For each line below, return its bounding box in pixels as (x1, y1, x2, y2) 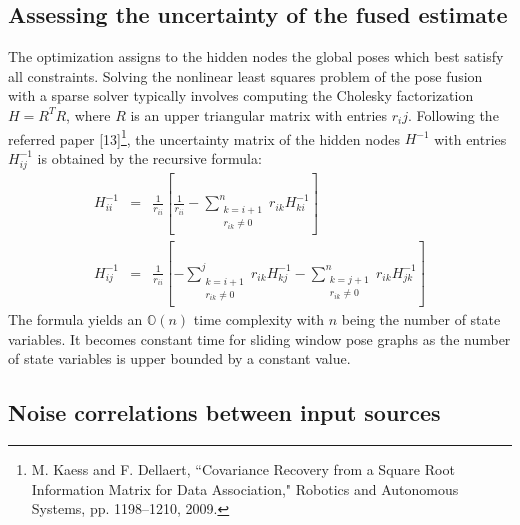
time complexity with (193, 309, 325, 330)
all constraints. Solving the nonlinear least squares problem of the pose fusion (8, 65, 483, 86)
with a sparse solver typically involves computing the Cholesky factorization (8, 85, 474, 106)
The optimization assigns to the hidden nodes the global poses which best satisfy (8, 46, 504, 67)
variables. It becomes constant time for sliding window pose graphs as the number (8, 328, 511, 349)
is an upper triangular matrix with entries (130, 104, 388, 125)
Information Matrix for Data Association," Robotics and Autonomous (31, 478, 459, 499)
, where (66, 104, 111, 125)
